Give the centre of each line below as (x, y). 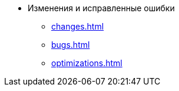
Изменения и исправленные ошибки (101, 8)
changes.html (78, 26)
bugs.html (71, 45)
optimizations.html (87, 63)
